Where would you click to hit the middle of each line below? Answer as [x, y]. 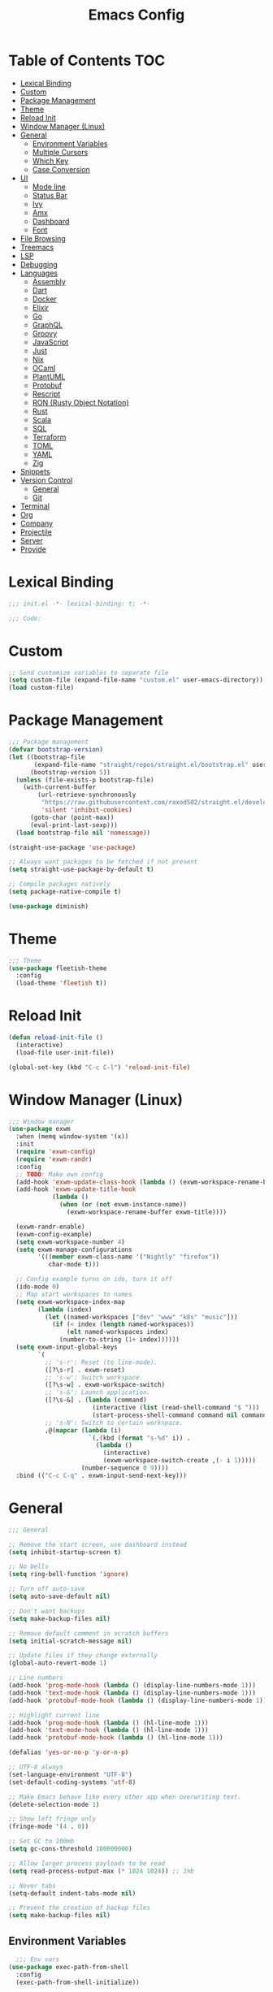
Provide [33, 549]
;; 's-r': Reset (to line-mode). [101, 1362]
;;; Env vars [38, 1960]
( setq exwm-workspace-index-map [71, 1301]
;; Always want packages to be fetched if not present [103, 862]
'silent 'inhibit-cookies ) [87, 810]
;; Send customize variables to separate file [89, 673]
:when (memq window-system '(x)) [72, 1137]
